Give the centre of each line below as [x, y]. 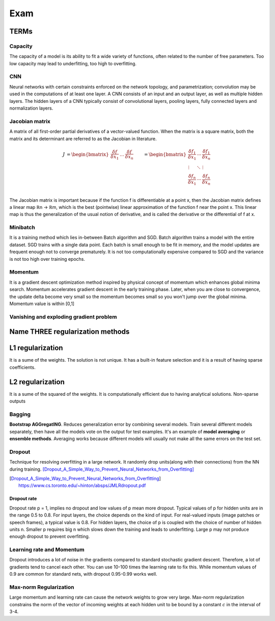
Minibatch [22, 228]
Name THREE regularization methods [70, 332]
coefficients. [22, 367]
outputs [17, 401]
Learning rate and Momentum [47, 550]
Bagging [20, 414]
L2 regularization [37, 382]
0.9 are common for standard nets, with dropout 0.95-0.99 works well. [83, 574]
